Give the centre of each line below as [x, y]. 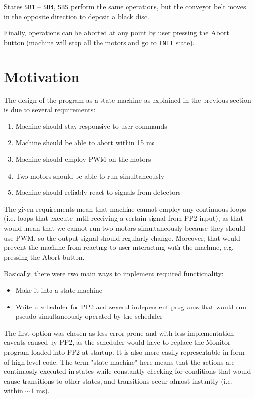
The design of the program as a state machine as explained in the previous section [127, 100]
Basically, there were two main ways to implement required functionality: [114, 273]
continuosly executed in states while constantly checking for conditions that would [127, 371]
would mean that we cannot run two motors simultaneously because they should [125, 228]
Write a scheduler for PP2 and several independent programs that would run [131, 306]
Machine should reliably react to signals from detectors [98, 192]
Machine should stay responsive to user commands [91, 126]
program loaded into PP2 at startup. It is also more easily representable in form [124, 352]
